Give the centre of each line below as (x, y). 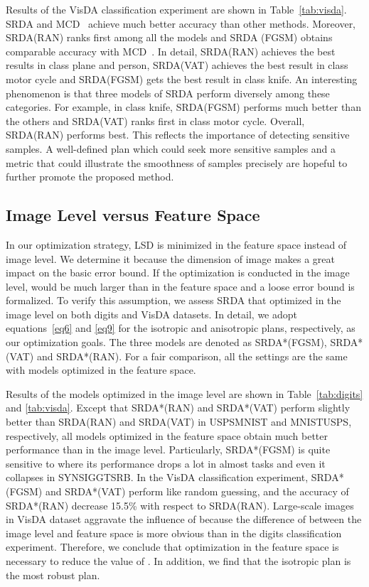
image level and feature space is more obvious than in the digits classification (174, 533)
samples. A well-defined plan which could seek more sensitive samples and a (171, 148)
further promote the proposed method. (90, 177)
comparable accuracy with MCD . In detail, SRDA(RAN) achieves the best (171, 51)
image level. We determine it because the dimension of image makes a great (171, 258)
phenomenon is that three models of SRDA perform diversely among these (168, 93)
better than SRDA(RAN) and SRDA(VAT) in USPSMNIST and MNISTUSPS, (179, 422)
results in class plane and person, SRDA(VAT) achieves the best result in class (177, 65)
